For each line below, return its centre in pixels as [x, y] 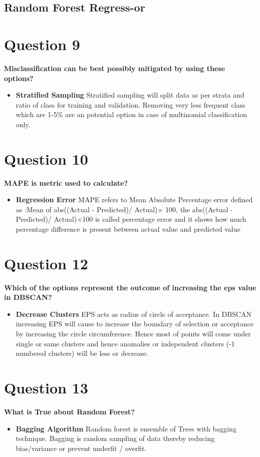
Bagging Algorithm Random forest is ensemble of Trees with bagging [126, 428]
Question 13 [46, 388]
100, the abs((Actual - [199, 209]
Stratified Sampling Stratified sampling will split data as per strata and [130, 95]
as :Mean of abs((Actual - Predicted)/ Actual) [87, 209]
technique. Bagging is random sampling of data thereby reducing [115, 438]
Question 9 [42, 44]
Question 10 [46, 158]
